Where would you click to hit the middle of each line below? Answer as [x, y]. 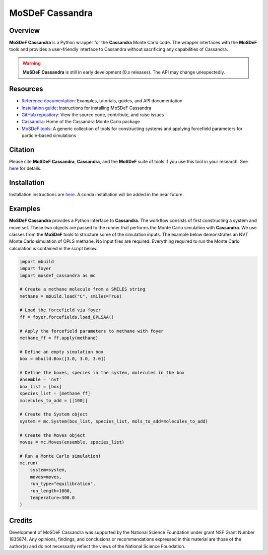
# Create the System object [54, 414]
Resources [26, 89]
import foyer [35, 269]
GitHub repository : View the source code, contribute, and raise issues [93, 115]
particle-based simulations [49, 136]
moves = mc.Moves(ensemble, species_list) [72, 442]
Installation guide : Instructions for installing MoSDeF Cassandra [86, 108]
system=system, [48, 470]
